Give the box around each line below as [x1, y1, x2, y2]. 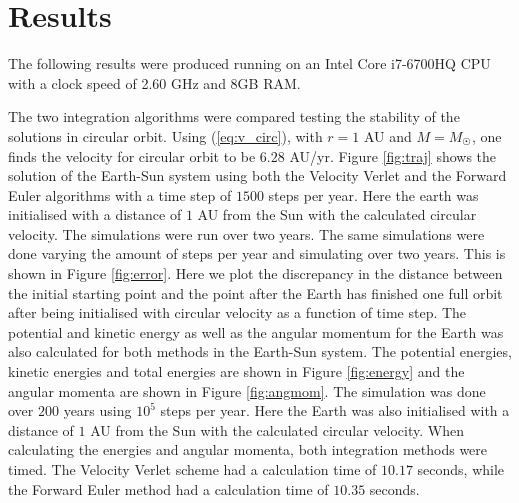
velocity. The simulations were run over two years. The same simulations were [8, 223, 485, 244]
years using [63, 400, 132, 421]
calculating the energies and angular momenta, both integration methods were [8, 439, 488, 460]
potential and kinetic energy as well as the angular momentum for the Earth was [8, 321, 504, 342]
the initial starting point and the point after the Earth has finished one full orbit [8, 282, 503, 303]
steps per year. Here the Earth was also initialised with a [160, 400, 510, 421]
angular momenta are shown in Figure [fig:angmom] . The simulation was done [8, 380, 486, 401]
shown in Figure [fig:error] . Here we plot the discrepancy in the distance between [8, 263, 503, 284]
